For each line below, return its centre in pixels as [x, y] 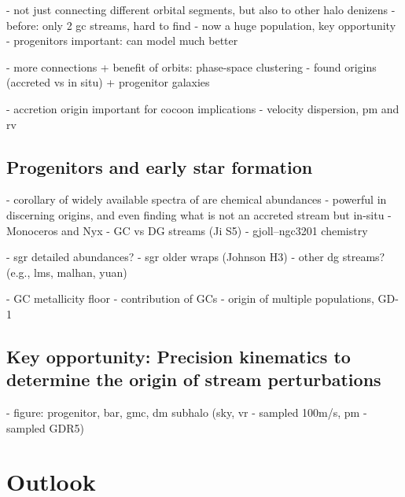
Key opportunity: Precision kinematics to [179, 356]
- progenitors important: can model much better [122, 40]
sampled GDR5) [45, 427]
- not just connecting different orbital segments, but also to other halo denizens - [201, 9]
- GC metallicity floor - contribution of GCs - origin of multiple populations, [190, 298]
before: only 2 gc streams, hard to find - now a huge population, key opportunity [201, 25]
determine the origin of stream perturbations [194, 379]
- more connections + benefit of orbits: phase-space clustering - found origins [191, 66]
